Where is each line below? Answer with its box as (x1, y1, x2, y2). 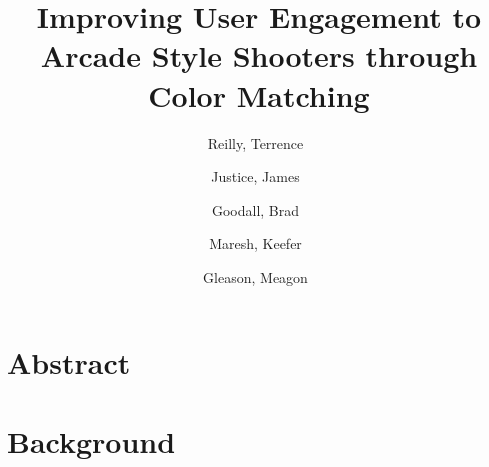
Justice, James (211, 166, 300, 187)
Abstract (7, 342, 131, 383)
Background (7, 420, 176, 461)
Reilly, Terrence (207, 132, 304, 153)
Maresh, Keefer (209, 233, 302, 254)
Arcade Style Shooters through (40, 35, 478, 76)
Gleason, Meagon (203, 266, 308, 287)
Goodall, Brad (211, 199, 300, 220)
